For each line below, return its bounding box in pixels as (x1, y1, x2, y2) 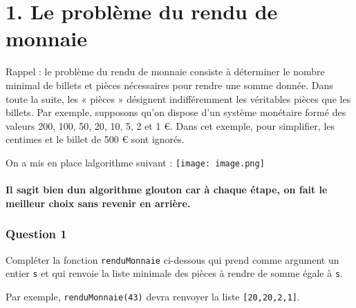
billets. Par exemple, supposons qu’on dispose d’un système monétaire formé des (6, 105, 346, 119)
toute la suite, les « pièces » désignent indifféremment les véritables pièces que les (6, 91, 351, 106)
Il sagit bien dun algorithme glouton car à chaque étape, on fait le (6, 182, 328, 197)
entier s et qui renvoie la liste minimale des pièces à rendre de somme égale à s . (6, 266, 343, 280)
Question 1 (6, 225, 67, 242)
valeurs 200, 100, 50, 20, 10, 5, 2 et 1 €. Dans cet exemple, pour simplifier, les (6, 118, 335, 133)
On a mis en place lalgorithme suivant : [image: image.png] (6, 155, 265, 169)
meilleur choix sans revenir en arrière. (6, 195, 191, 210)
